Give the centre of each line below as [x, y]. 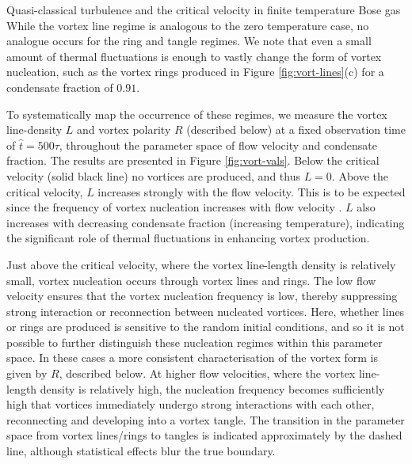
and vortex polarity [124, 129]
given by [27, 373]
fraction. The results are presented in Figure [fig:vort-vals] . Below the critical [193, 160]
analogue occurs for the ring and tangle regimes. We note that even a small [189, 41]
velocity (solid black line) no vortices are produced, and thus [153, 175]
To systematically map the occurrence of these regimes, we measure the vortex [197, 114]
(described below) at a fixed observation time [296, 129]
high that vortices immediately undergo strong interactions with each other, [191, 404]
